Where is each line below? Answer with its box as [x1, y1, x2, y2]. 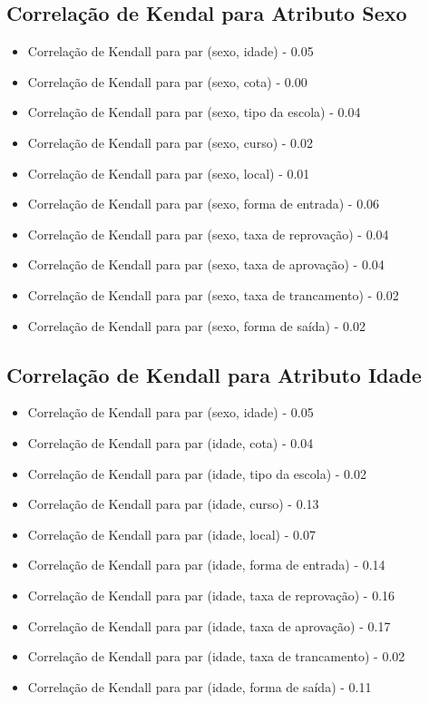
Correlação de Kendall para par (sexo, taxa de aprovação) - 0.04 [27, 255, 385, 274]
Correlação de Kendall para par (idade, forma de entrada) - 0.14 [27, 555, 385, 574]
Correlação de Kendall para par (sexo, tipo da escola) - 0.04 [27, 103, 361, 122]
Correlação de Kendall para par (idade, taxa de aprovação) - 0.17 [27, 616, 391, 635]
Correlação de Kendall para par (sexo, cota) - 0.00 [27, 72, 307, 91]
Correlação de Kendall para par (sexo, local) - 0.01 [27, 163, 310, 182]
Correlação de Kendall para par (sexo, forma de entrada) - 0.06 [27, 194, 380, 213]
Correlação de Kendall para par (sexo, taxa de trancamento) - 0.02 [27, 285, 399, 304]
